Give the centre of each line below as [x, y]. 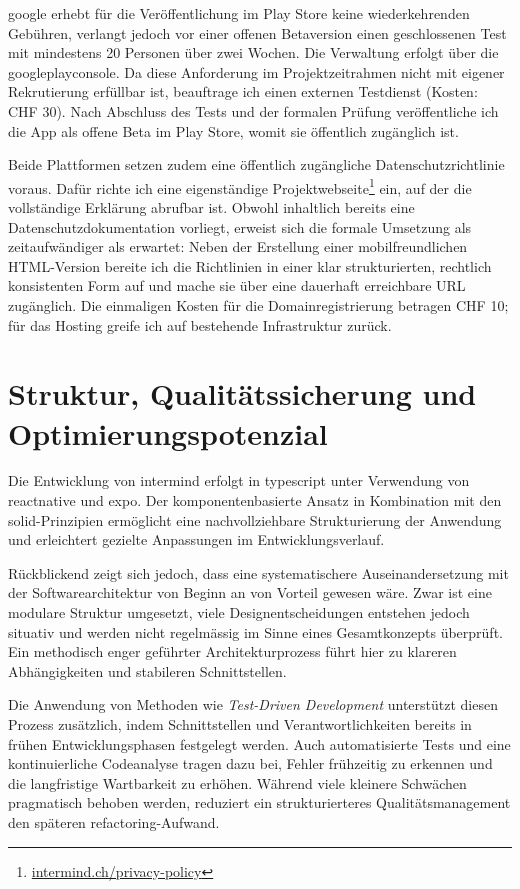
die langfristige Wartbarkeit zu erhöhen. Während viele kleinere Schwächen [237, 782]
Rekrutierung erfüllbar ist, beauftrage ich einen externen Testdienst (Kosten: [243, 91]
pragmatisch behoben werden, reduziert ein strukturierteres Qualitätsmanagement [259, 802]
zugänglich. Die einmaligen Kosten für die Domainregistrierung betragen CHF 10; [258, 304]
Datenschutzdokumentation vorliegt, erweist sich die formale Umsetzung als [240, 226]
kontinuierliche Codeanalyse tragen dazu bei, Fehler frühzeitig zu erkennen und [250, 763]
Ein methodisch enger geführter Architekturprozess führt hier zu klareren [232, 651]
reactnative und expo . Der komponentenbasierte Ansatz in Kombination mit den [255, 500]
